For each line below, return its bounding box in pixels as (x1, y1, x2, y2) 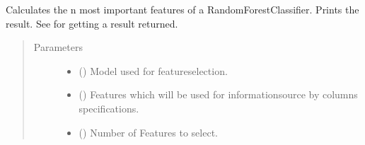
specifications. (79, 100, 139, 115)
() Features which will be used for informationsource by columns (79, 87, 358, 102)
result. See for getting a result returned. (6, 16, 178, 30)
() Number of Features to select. (79, 124, 218, 139)
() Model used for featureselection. (79, 63, 228, 78)
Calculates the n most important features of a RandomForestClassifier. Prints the (6, 2, 359, 16)
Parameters (33, 40, 83, 54)
